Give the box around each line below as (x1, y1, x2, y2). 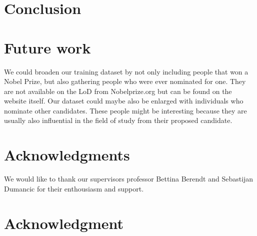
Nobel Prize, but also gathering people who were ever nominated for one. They (4, 76, 246, 86)
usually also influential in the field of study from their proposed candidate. (4, 115, 232, 125)
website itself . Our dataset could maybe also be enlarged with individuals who (4, 95, 243, 106)
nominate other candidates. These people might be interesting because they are (4, 105, 247, 115)
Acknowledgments (4, 144, 130, 165)
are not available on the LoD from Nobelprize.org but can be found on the (4, 85, 232, 96)
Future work (4, 37, 91, 57)
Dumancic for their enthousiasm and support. (4, 183, 144, 193)
